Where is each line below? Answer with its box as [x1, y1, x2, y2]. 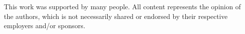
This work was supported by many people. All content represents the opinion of [4, 1, 241, 11]
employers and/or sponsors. [4, 20, 85, 31]
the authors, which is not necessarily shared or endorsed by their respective [4, 11, 228, 21]
